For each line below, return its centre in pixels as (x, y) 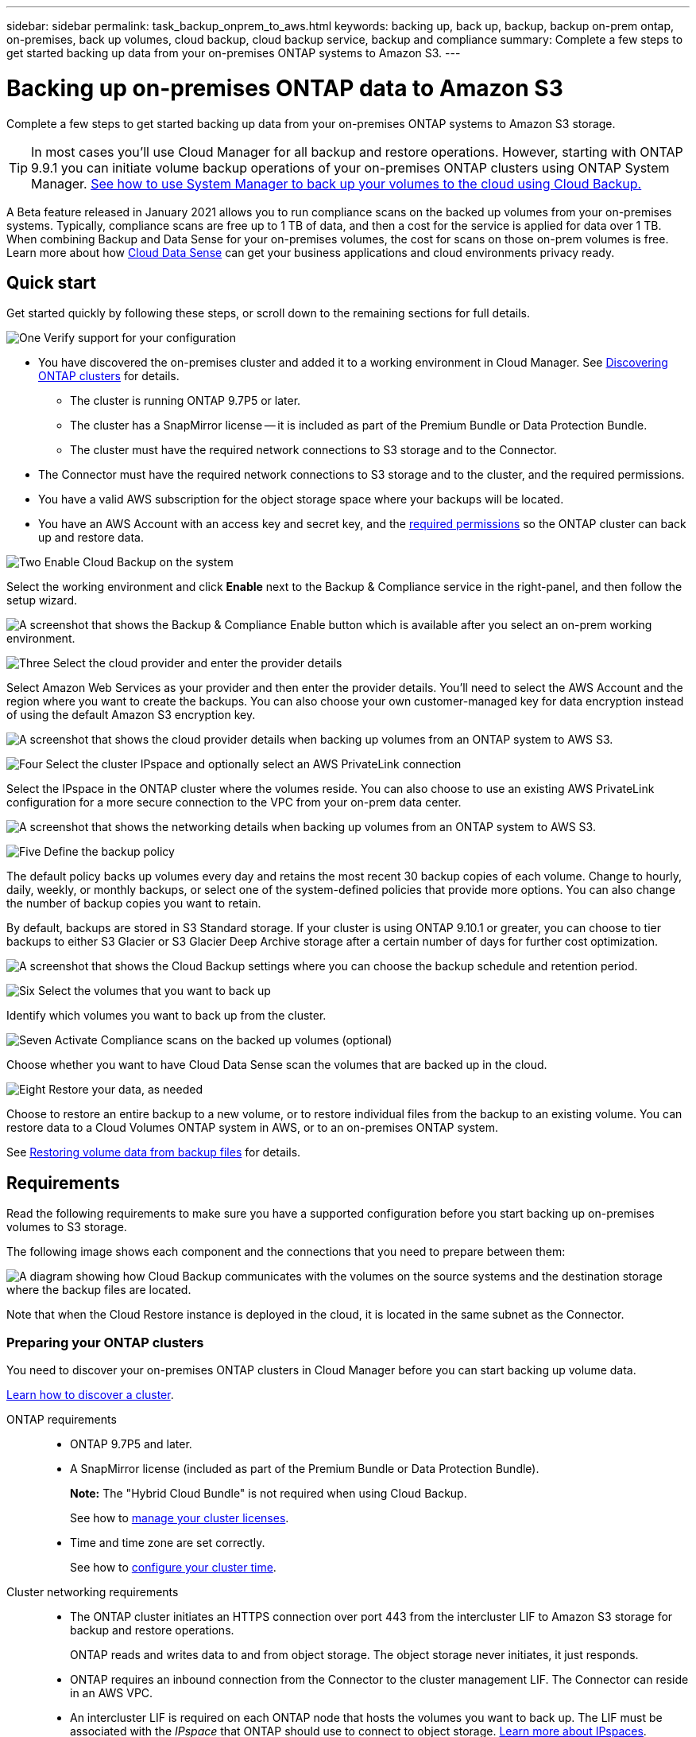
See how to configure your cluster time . (173, 1567)
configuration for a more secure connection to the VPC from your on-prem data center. (234, 802)
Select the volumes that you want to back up (154, 991)
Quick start (51, 282)
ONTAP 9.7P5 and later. (131, 1444)
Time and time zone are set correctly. (168, 1542)
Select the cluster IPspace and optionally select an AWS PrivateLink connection (253, 764)
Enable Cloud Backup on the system (139, 562)
